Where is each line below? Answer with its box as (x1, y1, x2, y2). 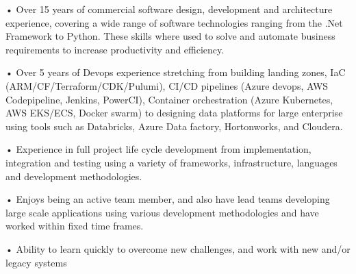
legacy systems (5, 255, 67, 269)
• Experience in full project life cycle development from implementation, (5, 142, 311, 156)
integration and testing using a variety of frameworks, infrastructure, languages (5, 155, 338, 169)
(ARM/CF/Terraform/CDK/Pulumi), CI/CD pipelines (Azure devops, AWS (5, 78, 329, 92)
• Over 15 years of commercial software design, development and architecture (5, 2, 333, 16)
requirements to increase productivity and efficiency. (5, 42, 225, 56)
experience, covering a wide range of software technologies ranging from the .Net (5, 15, 343, 29)
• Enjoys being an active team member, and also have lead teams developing (5, 192, 330, 206)
